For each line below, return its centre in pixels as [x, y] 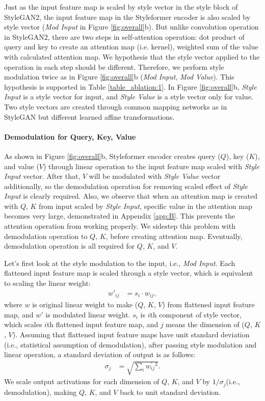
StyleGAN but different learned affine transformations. [89, 116]
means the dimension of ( [205, 324]
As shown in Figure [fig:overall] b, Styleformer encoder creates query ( [112, 156]
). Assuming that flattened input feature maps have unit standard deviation [131, 334]
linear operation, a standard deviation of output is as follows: [100, 354]
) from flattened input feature [208, 304]
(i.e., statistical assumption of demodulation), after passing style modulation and [130, 344]
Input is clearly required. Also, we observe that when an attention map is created [131, 196]
